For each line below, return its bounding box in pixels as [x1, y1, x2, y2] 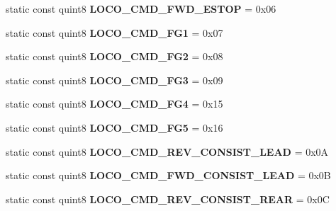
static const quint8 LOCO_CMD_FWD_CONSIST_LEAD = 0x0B [6, 168, 331, 183]
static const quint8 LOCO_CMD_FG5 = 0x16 [6, 120, 223, 135]
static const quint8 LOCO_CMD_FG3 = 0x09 [6, 72, 223, 87]
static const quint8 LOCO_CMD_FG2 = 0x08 [6, 49, 223, 64]
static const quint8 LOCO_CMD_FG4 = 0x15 [6, 96, 223, 111]
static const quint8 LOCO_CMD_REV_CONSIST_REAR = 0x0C [6, 191, 330, 206]
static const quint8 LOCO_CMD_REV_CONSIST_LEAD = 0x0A [6, 144, 329, 159]
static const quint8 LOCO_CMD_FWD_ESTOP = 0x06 [6, 1, 276, 16]
